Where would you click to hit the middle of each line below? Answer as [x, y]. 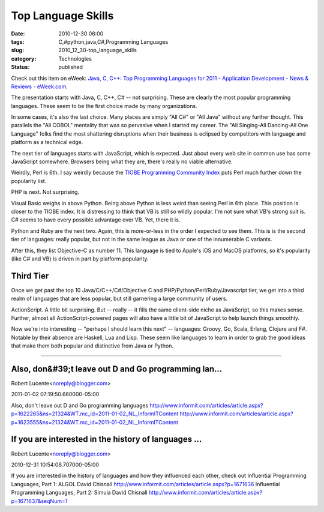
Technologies [75, 59]
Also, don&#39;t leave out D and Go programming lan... [117, 369]
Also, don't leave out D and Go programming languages [80, 405]
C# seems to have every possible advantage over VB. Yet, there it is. [96, 220]
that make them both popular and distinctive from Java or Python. [92, 346]
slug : [17, 50]
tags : [18, 41]
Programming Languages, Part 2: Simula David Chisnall [79, 493]
